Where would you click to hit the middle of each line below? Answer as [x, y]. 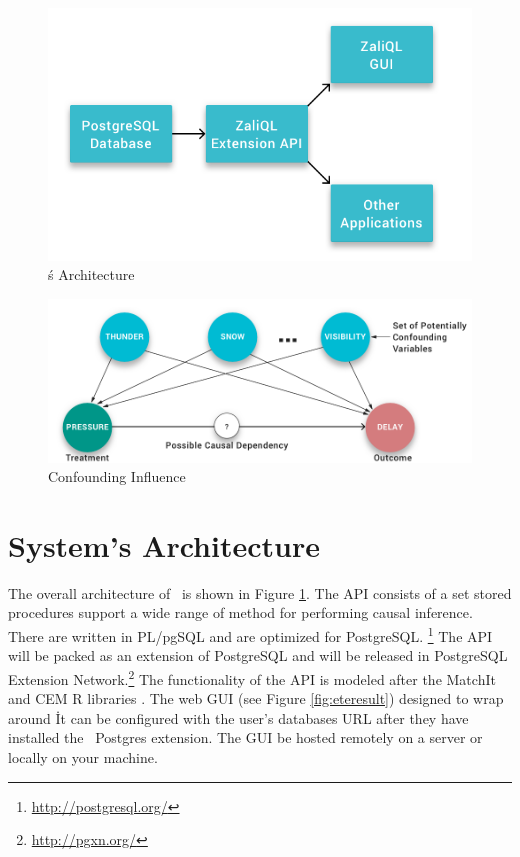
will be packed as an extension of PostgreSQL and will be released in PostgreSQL [258, 655]
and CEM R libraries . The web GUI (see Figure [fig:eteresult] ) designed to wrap [256, 698]
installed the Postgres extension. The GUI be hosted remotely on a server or [245, 737]
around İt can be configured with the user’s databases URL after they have [238, 717]
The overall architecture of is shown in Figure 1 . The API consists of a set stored [260, 592]
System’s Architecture [164, 544]
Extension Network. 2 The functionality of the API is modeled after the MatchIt [252, 677]
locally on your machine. [83, 756]
